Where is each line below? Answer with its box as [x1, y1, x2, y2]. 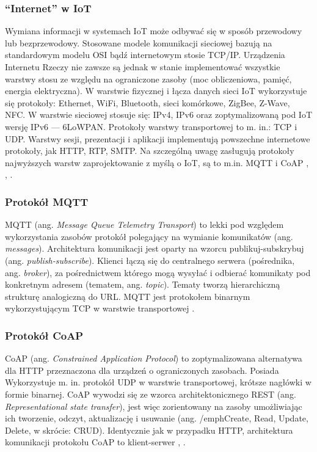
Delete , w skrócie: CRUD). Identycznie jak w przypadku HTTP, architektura [5, 423, 293, 436]
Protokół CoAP [5, 327, 84, 343]
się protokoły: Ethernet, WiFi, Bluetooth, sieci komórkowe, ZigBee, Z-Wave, [5, 96, 290, 109]
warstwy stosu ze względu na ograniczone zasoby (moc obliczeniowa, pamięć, [5, 72, 292, 85]
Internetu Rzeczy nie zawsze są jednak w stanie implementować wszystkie [5, 60, 280, 73]
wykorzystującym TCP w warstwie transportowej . [5, 302, 195, 315]
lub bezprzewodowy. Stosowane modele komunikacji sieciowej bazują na [5, 36, 272, 49]
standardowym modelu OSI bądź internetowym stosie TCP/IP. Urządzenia [5, 48, 285, 61]
